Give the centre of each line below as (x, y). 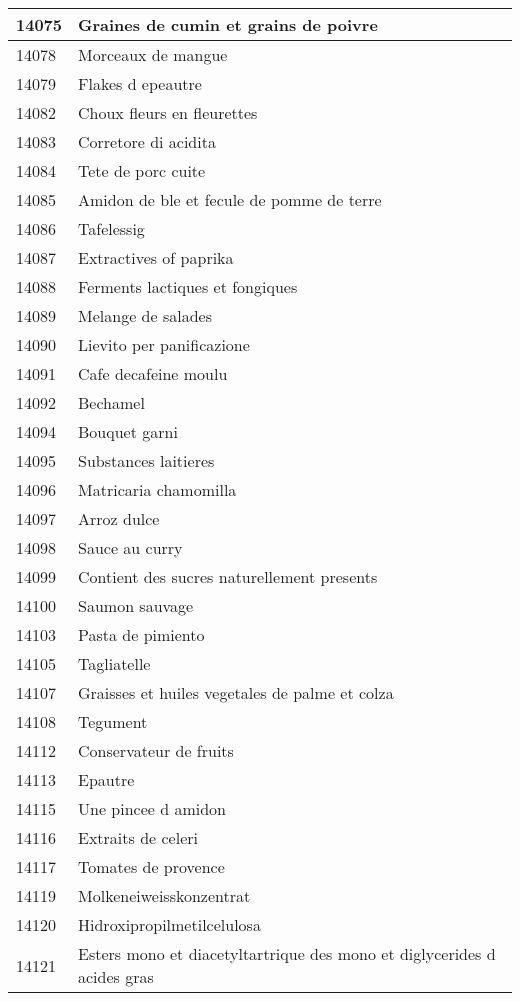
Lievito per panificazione (164, 344)
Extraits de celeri (138, 837)
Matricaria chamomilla (157, 489)
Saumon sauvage (136, 605)
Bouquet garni (128, 431)
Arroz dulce (119, 518)
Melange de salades (145, 315)
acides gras (116, 976)
